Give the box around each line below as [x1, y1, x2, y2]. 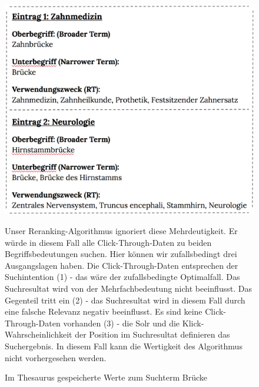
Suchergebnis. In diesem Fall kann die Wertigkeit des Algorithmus [5, 340, 243, 352]
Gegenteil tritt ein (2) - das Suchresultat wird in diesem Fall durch [5, 293, 245, 306]
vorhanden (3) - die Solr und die [63, 316, 180, 329]
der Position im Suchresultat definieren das [75, 328, 230, 341]
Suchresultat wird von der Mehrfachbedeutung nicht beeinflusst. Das [5, 282, 252, 295]
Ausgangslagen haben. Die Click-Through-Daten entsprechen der [5, 259, 238, 271]
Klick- [182, 316, 204, 329]
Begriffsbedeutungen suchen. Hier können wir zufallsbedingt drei [5, 248, 237, 260]
